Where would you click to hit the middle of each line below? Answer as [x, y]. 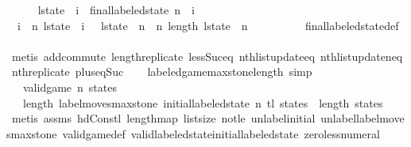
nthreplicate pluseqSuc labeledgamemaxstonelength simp [162, 72]
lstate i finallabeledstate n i [116, 9]
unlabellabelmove [363, 118]
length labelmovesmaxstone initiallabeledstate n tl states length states [203, 102]
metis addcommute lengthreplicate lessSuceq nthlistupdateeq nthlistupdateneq [207, 56]
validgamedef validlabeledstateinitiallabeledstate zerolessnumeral [221, 133]
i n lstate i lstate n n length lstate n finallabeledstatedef [208, 25]
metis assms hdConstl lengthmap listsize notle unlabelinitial [163, 118]
